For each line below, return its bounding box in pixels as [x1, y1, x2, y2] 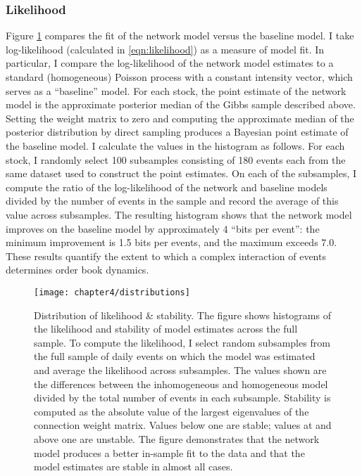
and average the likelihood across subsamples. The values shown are [34, 362, 327, 377]
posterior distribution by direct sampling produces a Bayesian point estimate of [6, 124, 349, 139]
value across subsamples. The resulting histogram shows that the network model [6, 207, 352, 221]
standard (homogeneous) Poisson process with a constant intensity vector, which [6, 70, 353, 84]
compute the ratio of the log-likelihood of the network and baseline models [6, 179, 327, 194]
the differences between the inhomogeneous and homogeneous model [34, 376, 328, 391]
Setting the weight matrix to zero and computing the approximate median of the [6, 110, 354, 125]
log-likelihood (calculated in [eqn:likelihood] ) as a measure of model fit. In [6, 41, 325, 56]
